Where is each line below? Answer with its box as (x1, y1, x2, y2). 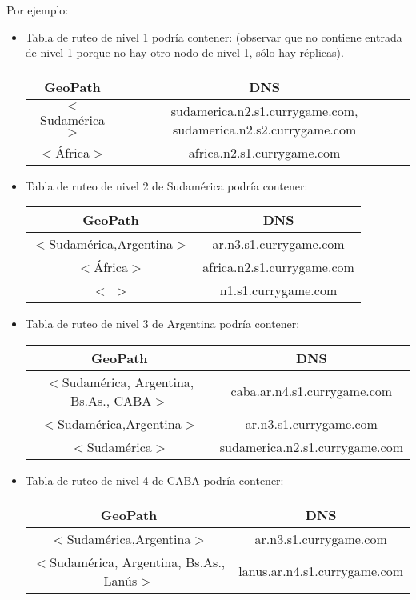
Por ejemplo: (6, 2, 69, 18)
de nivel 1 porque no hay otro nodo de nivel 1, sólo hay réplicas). (25, 44, 344, 61)
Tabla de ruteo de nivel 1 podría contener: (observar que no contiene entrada (25, 28, 402, 45)
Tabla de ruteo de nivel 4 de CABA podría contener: (25, 471, 284, 488)
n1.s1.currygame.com (219, 281, 338, 300)
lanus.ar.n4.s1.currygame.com (238, 562, 403, 581)
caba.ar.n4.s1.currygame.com (230, 382, 393, 401)
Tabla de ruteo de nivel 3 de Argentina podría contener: (25, 315, 300, 332)
